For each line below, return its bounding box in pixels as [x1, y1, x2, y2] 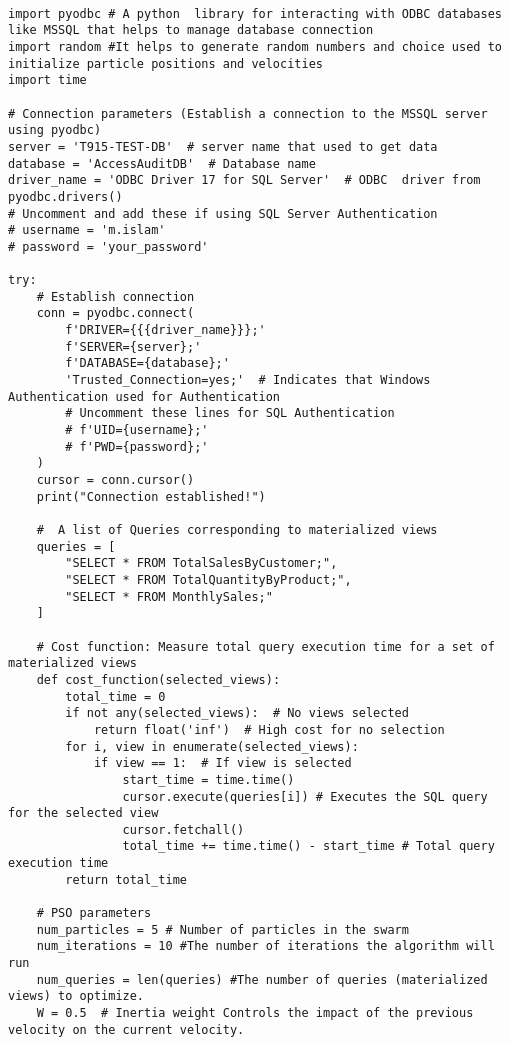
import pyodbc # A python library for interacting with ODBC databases [8, 6, 502, 21]
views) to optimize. [8, 989, 145, 1004]
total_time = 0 [65, 689, 166, 704]
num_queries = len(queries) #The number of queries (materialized [36, 972, 488, 987]
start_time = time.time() [122, 772, 295, 787]
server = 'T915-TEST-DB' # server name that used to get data [8, 139, 438, 154]
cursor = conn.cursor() [36, 473, 195, 488]
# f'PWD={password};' [65, 439, 209, 454]
